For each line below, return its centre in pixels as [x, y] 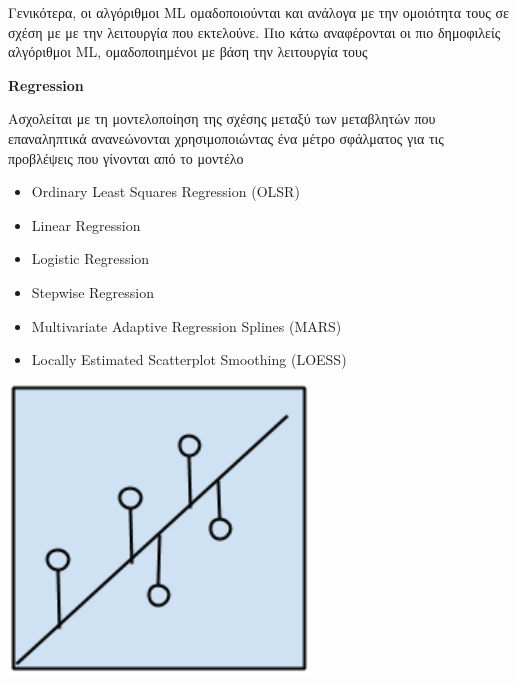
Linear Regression [86, 224]
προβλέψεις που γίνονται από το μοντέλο [126, 157]
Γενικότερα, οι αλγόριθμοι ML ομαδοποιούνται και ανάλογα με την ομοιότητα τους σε [258, 12]
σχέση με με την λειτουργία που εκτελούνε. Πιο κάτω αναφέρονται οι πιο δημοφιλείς [254, 31]
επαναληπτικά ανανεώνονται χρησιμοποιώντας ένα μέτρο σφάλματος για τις [226, 137]
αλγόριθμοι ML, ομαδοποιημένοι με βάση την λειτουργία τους [188, 51]
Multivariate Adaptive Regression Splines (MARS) [186, 325]
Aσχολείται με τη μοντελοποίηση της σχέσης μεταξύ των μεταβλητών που [222, 118]
